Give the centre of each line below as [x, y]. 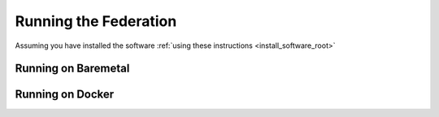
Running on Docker [65, 95]
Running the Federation [96, 21]
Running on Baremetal [72, 69]
